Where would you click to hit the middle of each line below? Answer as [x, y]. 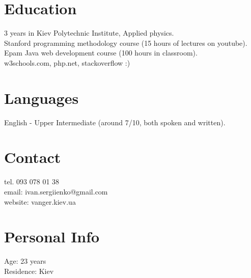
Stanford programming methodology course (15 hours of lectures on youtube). [126, 43]
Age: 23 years [25, 261]
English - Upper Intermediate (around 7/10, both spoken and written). [115, 122]
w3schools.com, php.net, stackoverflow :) [67, 62]
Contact [33, 157]
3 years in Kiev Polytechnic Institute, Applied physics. [89, 33]
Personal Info [52, 237]
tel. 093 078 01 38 [32, 182]
